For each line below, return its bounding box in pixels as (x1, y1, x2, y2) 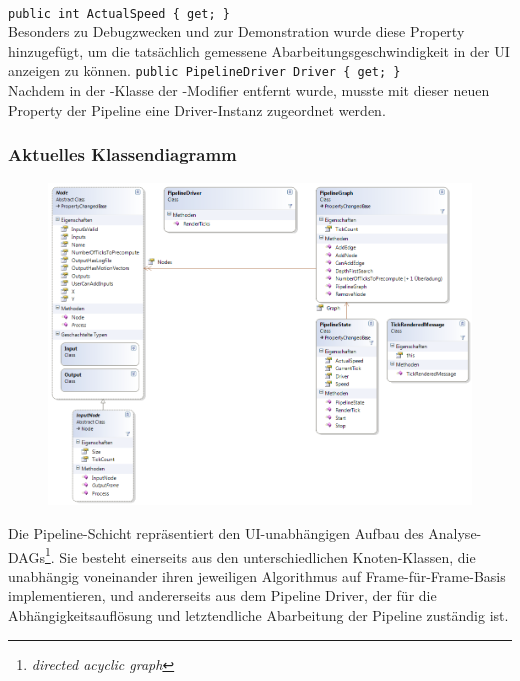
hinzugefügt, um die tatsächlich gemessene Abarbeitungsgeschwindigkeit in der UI (8, 40, 510, 61)
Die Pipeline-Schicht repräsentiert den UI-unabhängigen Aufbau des (8, 523, 424, 544)
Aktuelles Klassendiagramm (8, 142, 237, 167)
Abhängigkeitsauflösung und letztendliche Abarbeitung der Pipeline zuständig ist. (8, 605, 509, 626)
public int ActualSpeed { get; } (8, 6, 230, 21)
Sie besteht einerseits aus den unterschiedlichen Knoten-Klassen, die (59, 546, 476, 567)
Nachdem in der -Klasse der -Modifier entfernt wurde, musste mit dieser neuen (8, 80, 490, 101)
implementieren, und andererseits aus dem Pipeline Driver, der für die (8, 585, 437, 606)
